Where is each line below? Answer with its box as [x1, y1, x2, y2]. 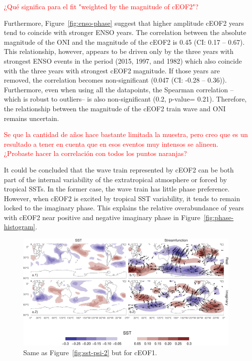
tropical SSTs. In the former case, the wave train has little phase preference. [4, 184, 230, 194]
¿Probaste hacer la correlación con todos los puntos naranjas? [4, 148, 187, 158]
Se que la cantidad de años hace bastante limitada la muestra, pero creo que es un [4, 129, 248, 139]
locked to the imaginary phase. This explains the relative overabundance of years [4, 203, 244, 213]
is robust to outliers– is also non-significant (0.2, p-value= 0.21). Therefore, [23, 94, 247, 104]
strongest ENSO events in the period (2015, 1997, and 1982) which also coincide [4, 55, 242, 66]
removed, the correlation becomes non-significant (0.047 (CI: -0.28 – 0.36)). [4, 75, 227, 85]
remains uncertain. [4, 113, 59, 123]
